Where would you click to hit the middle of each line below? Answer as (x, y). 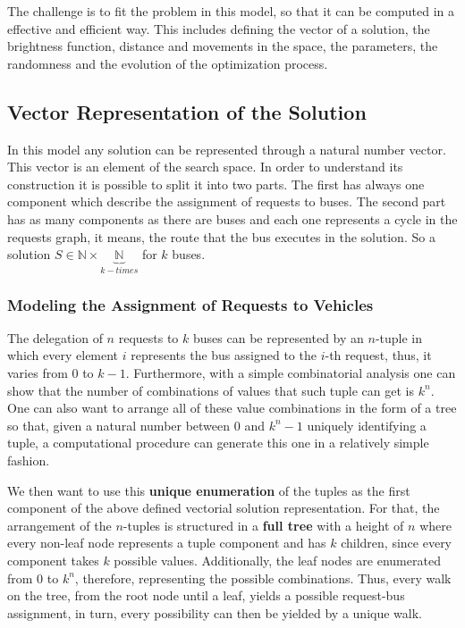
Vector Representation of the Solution (187, 111)
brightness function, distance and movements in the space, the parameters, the (223, 46)
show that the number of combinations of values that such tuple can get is (211, 390)
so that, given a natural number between (119, 425)
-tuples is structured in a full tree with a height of (263, 525)
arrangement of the (59, 525)
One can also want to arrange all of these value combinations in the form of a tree (232, 408)
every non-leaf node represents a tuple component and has (167, 543)
